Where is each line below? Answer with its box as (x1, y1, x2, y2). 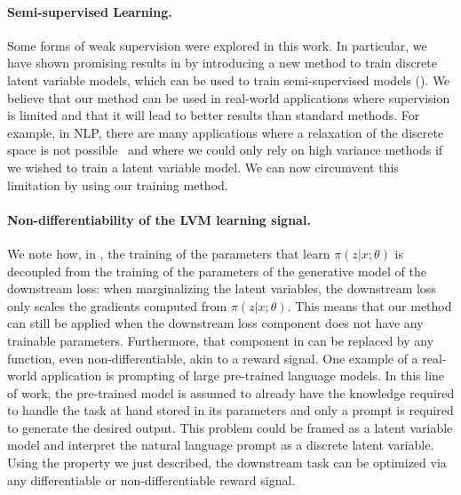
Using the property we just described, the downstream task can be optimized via (7, 453, 447, 472)
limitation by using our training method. (7, 175, 228, 194)
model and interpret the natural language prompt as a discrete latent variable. (7, 435, 434, 454)
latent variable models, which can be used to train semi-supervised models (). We (7, 70, 450, 89)
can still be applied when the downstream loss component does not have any (7, 314, 424, 332)
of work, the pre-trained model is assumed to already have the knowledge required (7, 383, 455, 402)
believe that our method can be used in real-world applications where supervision (7, 88, 450, 107)
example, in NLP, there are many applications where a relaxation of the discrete (7, 123, 444, 141)
